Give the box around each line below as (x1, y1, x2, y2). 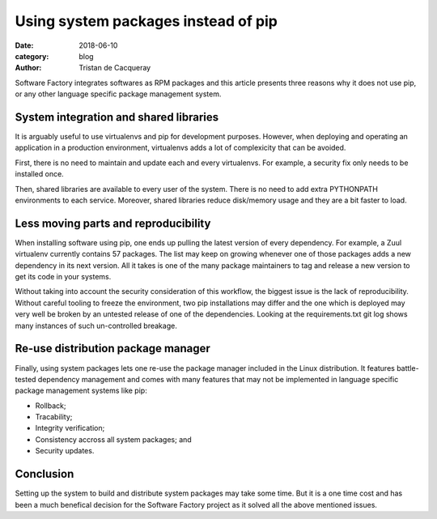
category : (15, 51, 49, 61)
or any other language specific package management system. (15, 89, 222, 99)
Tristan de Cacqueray (78, 63, 151, 73)
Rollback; (35, 401, 66, 411)
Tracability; (35, 412, 73, 422)
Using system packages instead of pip (15, 12, 278, 30)
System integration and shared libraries (15, 110, 219, 124)
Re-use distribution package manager (15, 342, 210, 355)
